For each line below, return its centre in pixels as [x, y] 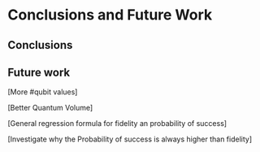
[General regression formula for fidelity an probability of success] [117, 124]
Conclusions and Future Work [110, 15]
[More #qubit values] [43, 92]
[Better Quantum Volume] [50, 108]
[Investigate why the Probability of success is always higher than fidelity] [130, 139]
